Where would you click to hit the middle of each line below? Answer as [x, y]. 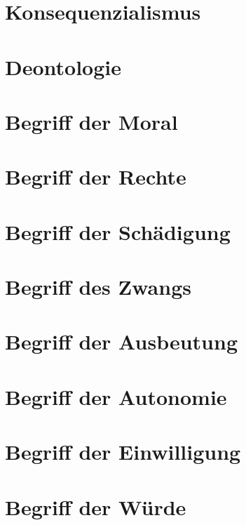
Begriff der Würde [96, 506]
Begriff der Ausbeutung [121, 341]
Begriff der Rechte [96, 177]
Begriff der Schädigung [118, 231]
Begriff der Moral [91, 121]
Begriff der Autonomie [116, 396]
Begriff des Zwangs [98, 287]
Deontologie [63, 66]
